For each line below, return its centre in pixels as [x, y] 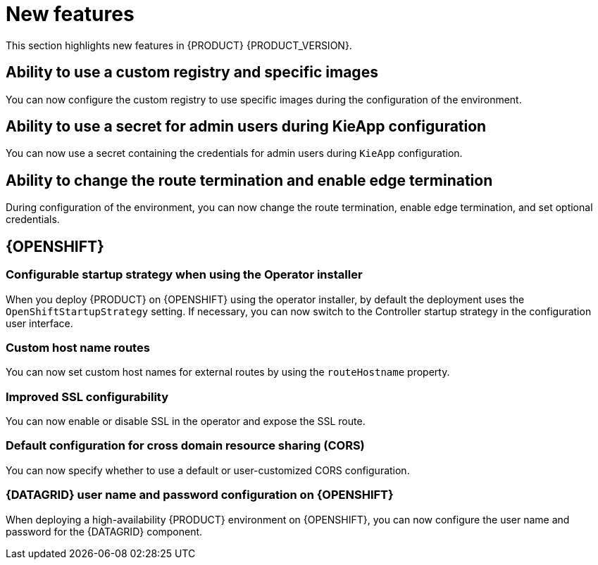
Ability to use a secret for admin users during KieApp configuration [246, 127]
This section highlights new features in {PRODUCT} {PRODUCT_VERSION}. [179, 45]
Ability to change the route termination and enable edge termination [249, 180]
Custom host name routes [78, 347]
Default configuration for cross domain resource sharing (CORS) [185, 446]
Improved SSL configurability [87, 396]
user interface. [39, 323]
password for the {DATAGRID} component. [104, 531]
